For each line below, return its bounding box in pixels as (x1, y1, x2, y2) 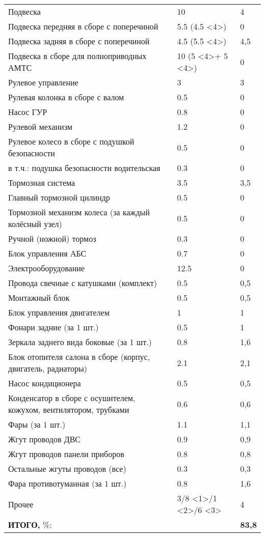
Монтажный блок (8, 292, 70, 303)
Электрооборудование (8, 262, 85, 274)
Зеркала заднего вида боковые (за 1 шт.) (8, 336, 152, 348)
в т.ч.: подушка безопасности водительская (8, 162, 161, 174)
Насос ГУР (8, 106, 47, 118)
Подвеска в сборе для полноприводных (8, 50, 147, 62)
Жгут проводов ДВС (8, 433, 81, 445)
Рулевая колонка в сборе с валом (8, 91, 124, 103)
